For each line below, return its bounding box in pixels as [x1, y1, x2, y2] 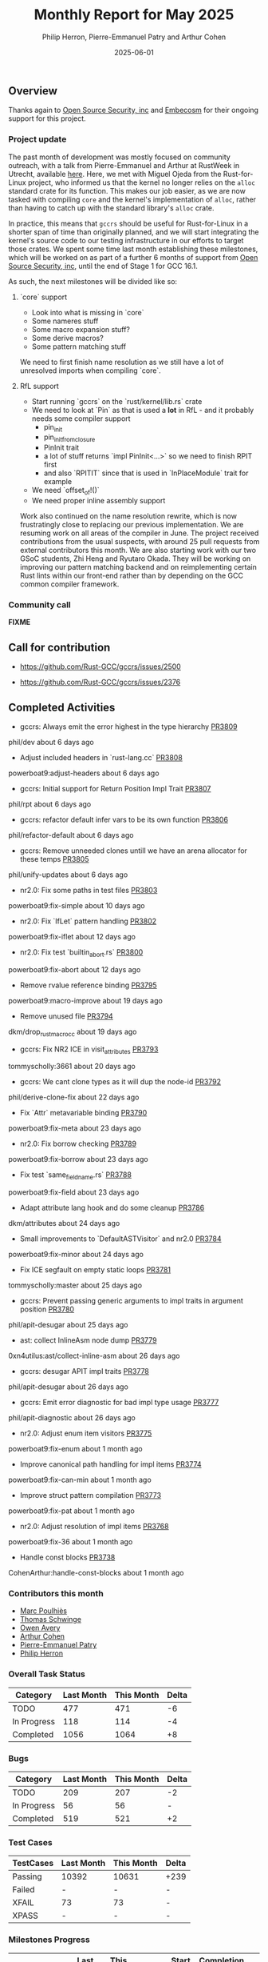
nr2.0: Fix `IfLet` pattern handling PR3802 [19, 916, 157, 926]
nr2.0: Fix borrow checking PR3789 [19, 1139, 137, 1149]
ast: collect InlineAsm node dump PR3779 [19, 1335, 157, 1345]
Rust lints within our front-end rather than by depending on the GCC [19, 571, 243, 581]
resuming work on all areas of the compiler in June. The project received [19, 528, 259, 538]
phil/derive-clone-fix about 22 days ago [8, 1092, 140, 1102]
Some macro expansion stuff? [31, 324, 130, 334]
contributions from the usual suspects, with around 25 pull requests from [19, 537, 260, 547]
